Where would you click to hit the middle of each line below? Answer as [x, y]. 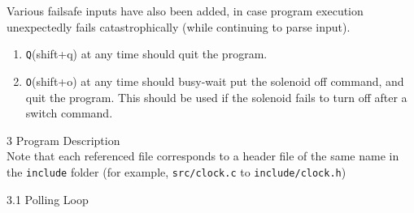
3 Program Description [63, 140]
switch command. [69, 113]
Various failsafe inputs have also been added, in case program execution [185, 11]
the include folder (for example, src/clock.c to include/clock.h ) [176, 171]
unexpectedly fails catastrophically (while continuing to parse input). [179, 26]
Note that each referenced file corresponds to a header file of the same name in [203, 156]
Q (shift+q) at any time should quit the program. [146, 54]
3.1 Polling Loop [48, 199]
